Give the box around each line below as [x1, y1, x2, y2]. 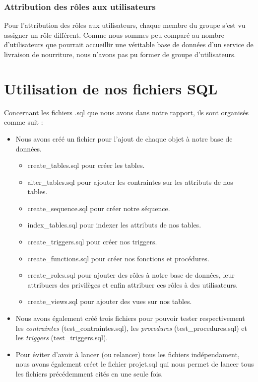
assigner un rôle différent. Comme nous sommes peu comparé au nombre [4, 29, 224, 40]
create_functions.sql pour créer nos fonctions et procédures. [27, 253, 209, 263]
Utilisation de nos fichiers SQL [4, 78, 218, 98]
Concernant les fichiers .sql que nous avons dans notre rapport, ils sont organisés [4, 107, 249, 117]
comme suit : [4, 117, 43, 127]
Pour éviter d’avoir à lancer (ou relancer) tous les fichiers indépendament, [15, 349, 240, 359]
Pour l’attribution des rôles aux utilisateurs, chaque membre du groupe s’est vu [4, 20, 246, 30]
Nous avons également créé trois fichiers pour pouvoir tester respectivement [15, 313, 245, 323]
